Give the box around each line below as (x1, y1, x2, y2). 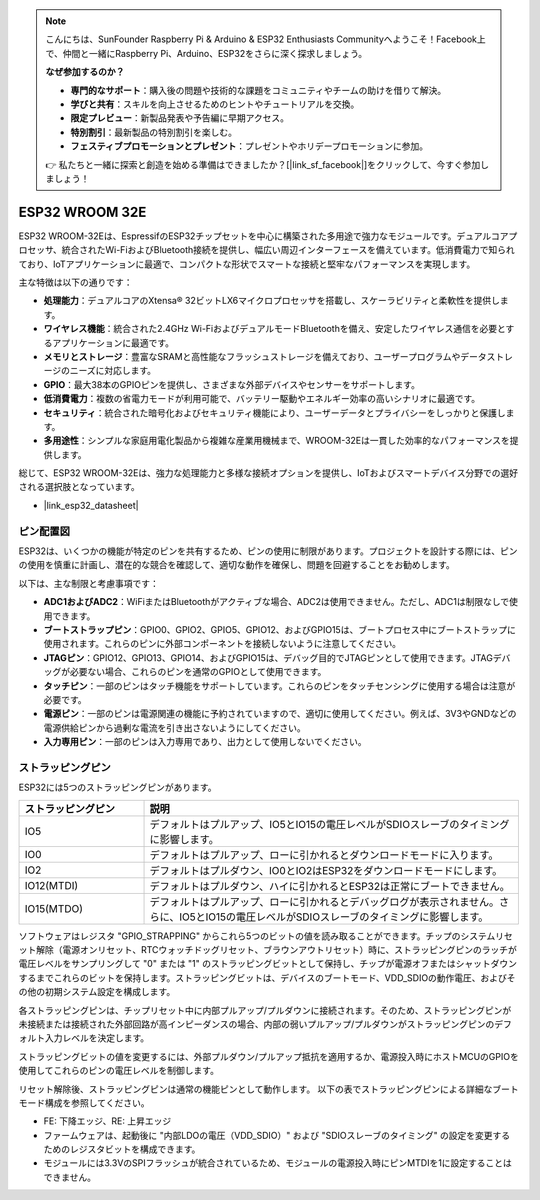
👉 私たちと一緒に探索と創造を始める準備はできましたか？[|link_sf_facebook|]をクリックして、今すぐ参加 (45, 158, 481, 170)
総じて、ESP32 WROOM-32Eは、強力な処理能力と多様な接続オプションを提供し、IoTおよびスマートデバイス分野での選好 (18, 467, 519, 479)
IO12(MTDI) (24, 878, 79, 892)
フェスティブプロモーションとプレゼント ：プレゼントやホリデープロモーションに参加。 (70, 140, 429, 152)
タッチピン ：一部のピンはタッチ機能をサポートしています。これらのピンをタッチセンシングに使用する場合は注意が (43, 680, 516, 692)
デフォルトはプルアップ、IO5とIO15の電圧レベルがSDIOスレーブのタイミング (149, 817, 510, 831)
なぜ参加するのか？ (45, 66, 125, 78)
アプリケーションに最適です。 (51, 336, 175, 349)
